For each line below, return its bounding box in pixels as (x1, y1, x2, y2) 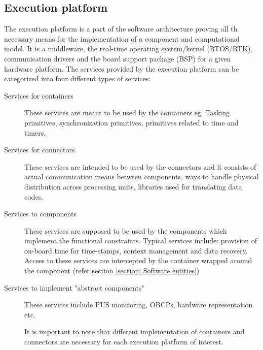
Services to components (4, 208, 77, 219)
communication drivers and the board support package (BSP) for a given (4, 53, 231, 63)
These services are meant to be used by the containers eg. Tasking (24, 107, 230, 118)
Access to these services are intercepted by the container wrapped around (24, 255, 252, 266)
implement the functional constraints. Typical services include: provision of (24, 235, 257, 246)
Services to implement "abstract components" (4, 282, 144, 293)
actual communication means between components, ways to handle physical (24, 171, 259, 182)
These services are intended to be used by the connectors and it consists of (24, 161, 256, 172)
